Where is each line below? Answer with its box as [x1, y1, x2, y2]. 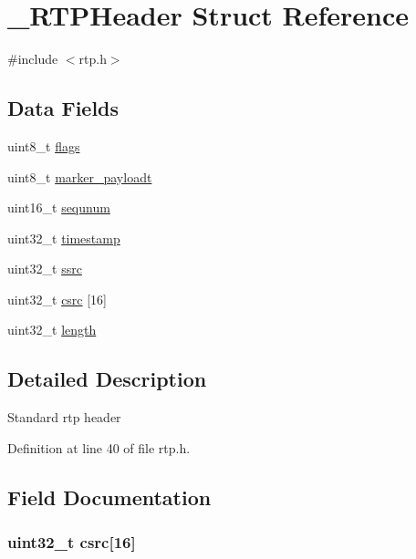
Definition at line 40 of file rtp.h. [7, 438, 191, 457]
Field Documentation [7, 482, 212, 511]
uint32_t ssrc [7, 259, 82, 278]
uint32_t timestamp [7, 228, 120, 247]
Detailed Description [7, 365, 207, 393]
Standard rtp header [7, 408, 121, 427]
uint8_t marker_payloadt [7, 167, 152, 186]
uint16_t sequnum [7, 198, 110, 217]
